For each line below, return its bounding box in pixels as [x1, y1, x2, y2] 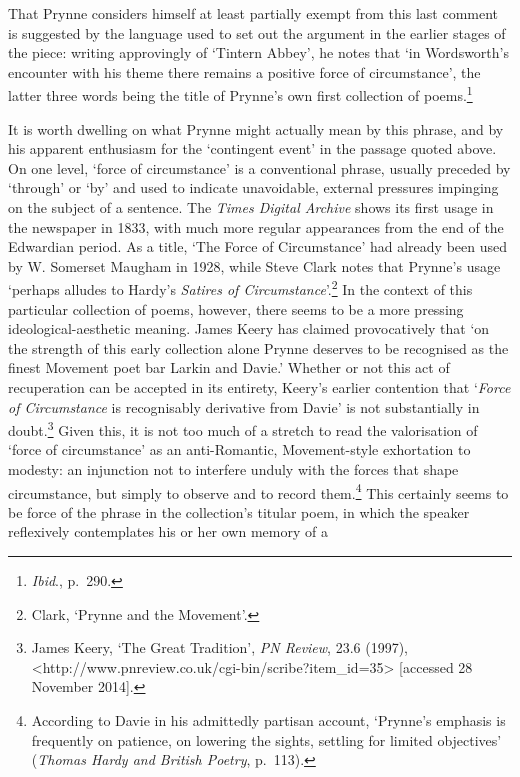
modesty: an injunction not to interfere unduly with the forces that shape [8, 459, 459, 480]
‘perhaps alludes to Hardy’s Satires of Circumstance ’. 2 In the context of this [8, 276, 473, 300]
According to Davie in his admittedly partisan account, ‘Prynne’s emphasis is [31, 710, 506, 731]
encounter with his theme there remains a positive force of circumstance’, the [8, 61, 481, 82]
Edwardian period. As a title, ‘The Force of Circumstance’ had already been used [8, 236, 507, 257]
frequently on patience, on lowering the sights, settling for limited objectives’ [31, 729, 502, 750]
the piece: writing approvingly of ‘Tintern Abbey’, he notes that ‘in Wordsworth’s [8, 42, 509, 63]
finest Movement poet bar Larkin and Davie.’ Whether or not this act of [8, 357, 450, 378]
